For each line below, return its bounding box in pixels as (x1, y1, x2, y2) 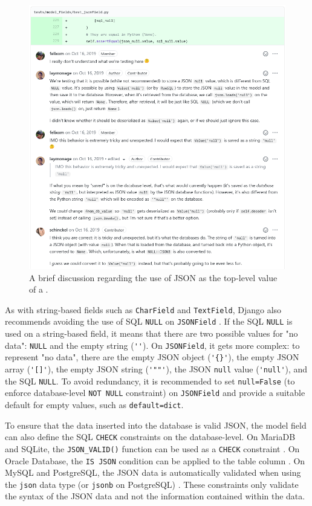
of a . (29, 283, 48, 296)
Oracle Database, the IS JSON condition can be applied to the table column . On (5, 454, 305, 467)
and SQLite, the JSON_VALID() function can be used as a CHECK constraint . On (5, 442, 300, 455)
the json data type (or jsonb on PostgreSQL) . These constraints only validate (5, 478, 299, 490)
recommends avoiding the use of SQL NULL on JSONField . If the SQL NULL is (5, 315, 293, 328)
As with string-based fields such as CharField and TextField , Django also (5, 303, 282, 316)
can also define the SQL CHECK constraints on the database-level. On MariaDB (5, 430, 296, 443)
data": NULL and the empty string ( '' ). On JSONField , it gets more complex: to (5, 339, 300, 351)
